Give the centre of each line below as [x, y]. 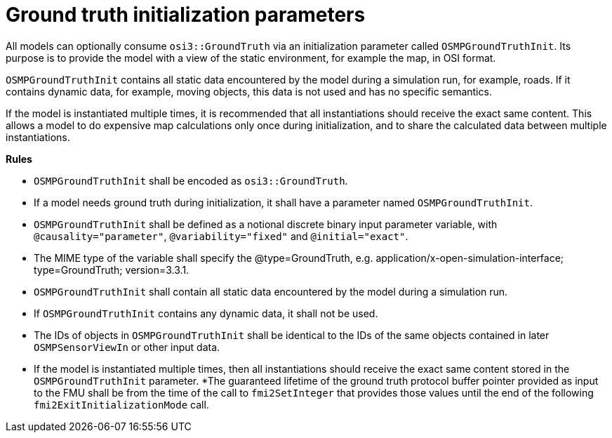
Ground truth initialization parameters [186, 15]
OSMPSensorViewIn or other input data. [127, 347]
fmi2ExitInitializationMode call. [121, 404]
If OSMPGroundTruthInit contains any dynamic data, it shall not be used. [206, 313]
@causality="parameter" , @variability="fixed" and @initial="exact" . [221, 236]
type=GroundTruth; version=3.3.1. [112, 270]
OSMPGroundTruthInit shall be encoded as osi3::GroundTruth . [191, 180]
